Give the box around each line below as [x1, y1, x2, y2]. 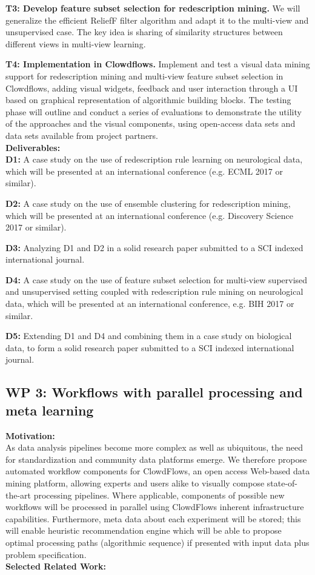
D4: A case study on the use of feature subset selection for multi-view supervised [5, 273, 308, 286]
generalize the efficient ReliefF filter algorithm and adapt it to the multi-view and [5, 13, 309, 26]
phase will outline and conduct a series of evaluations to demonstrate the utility [5, 105, 302, 118]
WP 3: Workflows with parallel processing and [5, 383, 303, 402]
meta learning [5, 400, 94, 419]
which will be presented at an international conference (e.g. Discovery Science [5, 209, 293, 221]
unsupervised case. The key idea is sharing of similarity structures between [5, 25, 283, 38]
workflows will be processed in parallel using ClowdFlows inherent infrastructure [5, 500, 304, 513]
